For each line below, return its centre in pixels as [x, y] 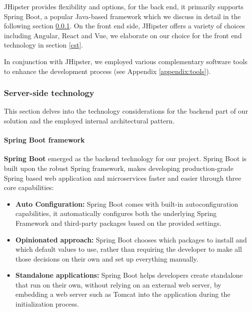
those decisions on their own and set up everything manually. [107, 258]
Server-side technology [49, 93]
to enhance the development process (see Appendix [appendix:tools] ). [107, 71]
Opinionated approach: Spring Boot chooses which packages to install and [131, 239]
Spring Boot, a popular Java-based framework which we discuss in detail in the [122, 16]
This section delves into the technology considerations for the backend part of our [126, 111]
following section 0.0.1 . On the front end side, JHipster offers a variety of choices [125, 26]
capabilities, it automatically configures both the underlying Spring [116, 213]
